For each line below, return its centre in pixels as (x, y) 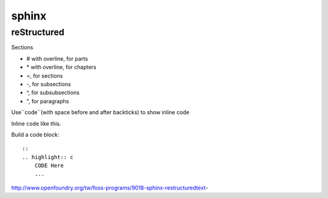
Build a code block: (35, 134)
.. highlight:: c (48, 157)
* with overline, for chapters (61, 67)
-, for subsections (49, 84)
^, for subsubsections (53, 93)
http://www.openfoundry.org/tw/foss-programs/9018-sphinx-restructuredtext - (110, 188)
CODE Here (49, 166)
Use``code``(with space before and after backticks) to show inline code (100, 112)
